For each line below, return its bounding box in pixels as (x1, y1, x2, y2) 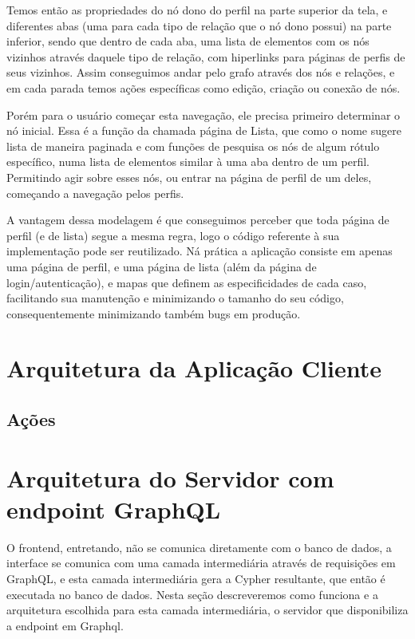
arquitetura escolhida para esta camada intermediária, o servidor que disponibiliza (6, 602, 409, 618)
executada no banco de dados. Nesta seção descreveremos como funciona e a (6, 586, 378, 602)
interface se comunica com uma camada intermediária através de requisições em (6, 554, 396, 571)
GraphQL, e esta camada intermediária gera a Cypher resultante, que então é (6, 570, 385, 586)
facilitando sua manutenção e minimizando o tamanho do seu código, (6, 290, 344, 306)
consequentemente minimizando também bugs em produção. (6, 305, 301, 321)
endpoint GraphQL (6, 492, 221, 525)
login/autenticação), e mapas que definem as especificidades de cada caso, (6, 274, 367, 290)
